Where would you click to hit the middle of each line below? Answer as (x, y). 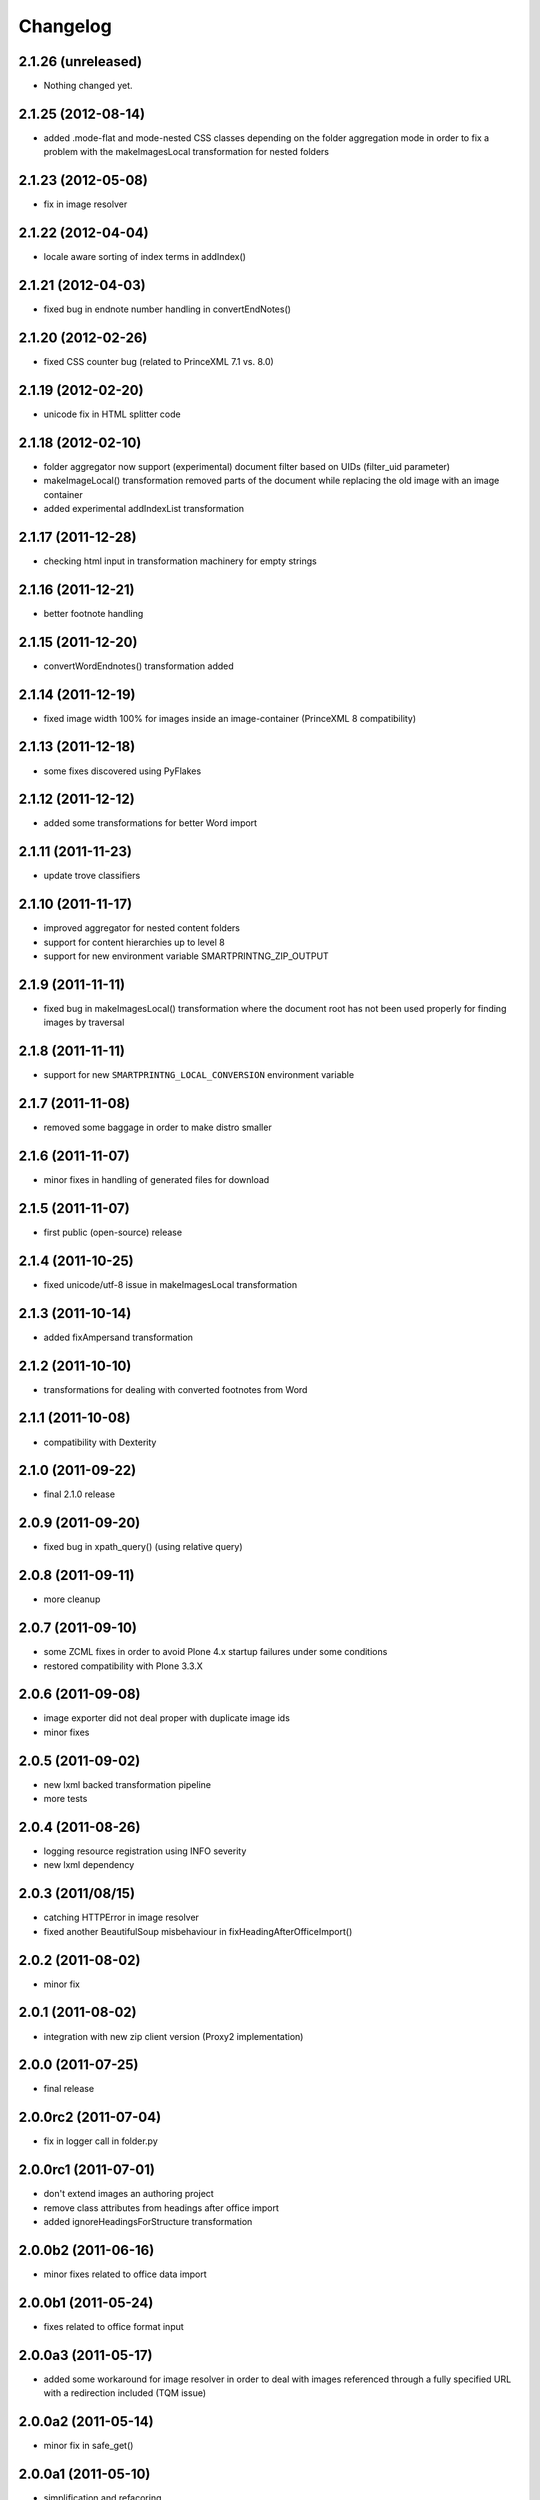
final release (69, 2089)
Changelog (65, 26)
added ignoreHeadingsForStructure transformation (148, 2222)
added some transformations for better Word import (150, 823)
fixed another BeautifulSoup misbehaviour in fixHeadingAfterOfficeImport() (198, 1931)
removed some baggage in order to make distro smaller (157, 1127)
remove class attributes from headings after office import (161, 2207)
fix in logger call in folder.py (101, 2141)
